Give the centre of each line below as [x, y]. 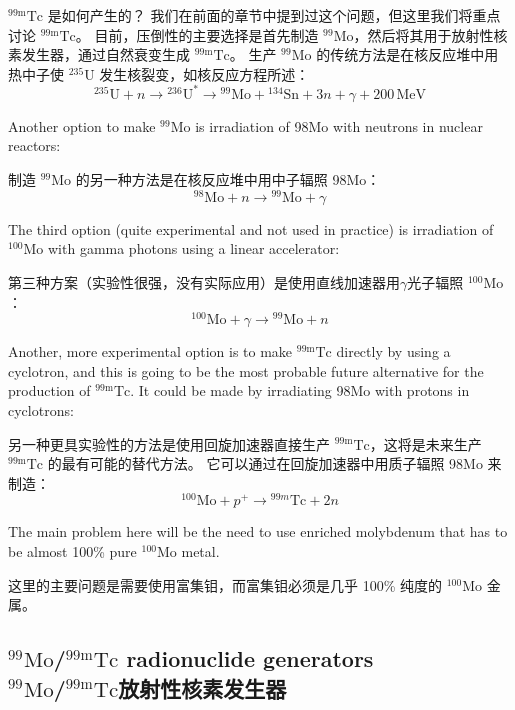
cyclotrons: [41, 409]
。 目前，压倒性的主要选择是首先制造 [197, 34]
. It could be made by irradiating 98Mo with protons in [300, 390]
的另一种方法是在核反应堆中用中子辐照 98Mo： [228, 179]
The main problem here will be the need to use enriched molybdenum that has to [258, 531]
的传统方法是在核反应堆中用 [407, 54]
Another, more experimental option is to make [150, 351]
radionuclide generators [250, 658]
